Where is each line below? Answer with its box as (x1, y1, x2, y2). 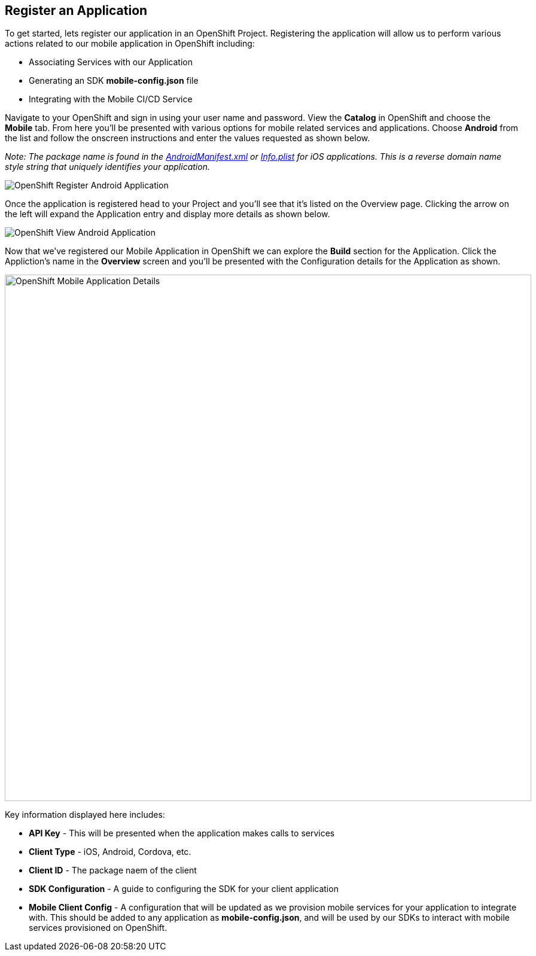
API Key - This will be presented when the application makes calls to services (29, 828, 335, 839)
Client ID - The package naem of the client (29, 865, 197, 876)
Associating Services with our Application (29, 57, 193, 68)
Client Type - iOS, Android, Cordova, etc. (29, 847, 191, 857)
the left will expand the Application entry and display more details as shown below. (5, 209, 330, 220)
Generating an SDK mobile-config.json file (29, 75, 199, 86)
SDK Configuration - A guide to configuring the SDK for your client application (29, 884, 339, 894)
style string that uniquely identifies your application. (5, 162, 210, 172)
